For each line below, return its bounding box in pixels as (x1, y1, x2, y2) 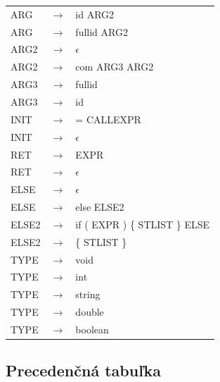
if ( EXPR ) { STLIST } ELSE (75, 216, 210, 231)
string (75, 287, 101, 302)
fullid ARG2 (75, 24, 128, 39)
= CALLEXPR (75, 111, 141, 126)
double (75, 304, 104, 319)
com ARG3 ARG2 (75, 59, 154, 74)
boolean (75, 321, 109, 336)
